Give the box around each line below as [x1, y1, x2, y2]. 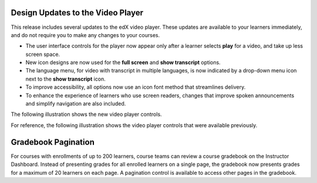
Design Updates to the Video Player [11, 8, 144, 18]
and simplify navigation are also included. [25, 100, 126, 107]
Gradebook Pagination [11, 137, 95, 147]
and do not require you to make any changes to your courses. [11, 31, 160, 38]
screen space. [25, 51, 60, 58]
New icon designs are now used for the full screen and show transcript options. [25, 59, 221, 66]
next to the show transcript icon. [25, 75, 106, 82]
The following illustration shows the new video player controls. [11, 111, 162, 118]
